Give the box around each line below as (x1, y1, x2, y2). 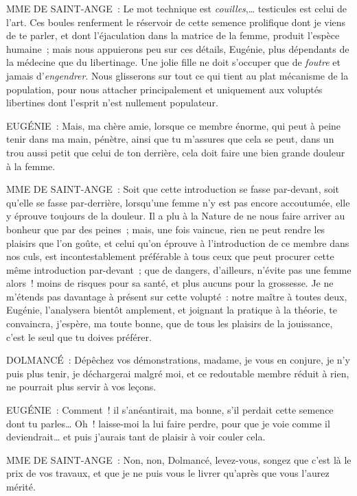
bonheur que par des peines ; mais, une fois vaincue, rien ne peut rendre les (6, 222, 325, 236)
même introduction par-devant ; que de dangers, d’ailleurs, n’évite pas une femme (6, 262, 352, 276)
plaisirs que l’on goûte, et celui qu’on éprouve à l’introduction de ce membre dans (6, 235, 349, 250)
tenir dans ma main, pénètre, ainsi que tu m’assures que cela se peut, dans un (6, 132, 334, 146)
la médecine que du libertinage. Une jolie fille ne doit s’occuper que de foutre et (6, 55, 341, 69)
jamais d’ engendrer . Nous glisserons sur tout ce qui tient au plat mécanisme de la (6, 68, 349, 82)
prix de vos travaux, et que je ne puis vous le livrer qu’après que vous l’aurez (6, 466, 330, 480)
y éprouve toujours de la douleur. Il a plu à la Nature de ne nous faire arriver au (6, 209, 345, 223)
